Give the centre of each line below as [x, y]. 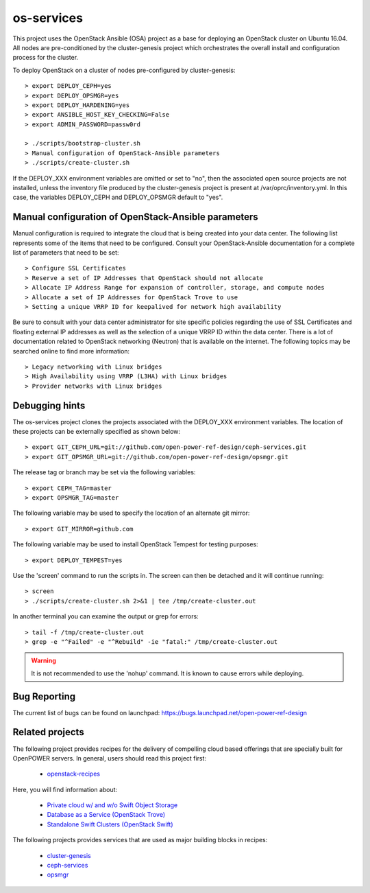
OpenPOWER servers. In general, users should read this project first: [110, 758]
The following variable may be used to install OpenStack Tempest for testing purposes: [135, 544]
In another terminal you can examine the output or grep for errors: [106, 616]
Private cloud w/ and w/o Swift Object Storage [112, 805]
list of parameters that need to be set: [66, 253]
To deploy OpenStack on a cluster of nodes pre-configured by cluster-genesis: [124, 70]
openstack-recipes [74, 774]
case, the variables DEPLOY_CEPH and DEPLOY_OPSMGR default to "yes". [118, 197]
